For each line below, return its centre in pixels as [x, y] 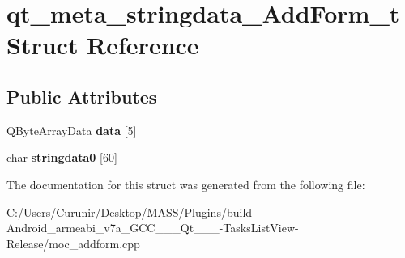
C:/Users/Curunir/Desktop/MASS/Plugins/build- [131, 211]
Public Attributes [82, 96]
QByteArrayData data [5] [72, 130]
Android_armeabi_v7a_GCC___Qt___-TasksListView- [153, 228]
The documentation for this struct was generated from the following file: [186, 184]
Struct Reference [103, 45]
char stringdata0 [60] [62, 157]
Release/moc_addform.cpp [73, 243]
